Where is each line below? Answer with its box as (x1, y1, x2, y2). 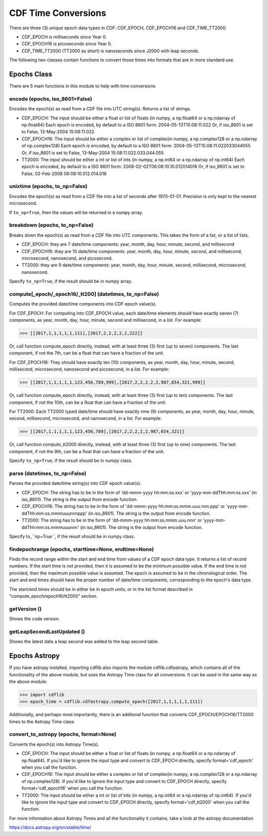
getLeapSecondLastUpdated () (9, 628, 85, 635)
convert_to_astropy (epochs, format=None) (9, 731, 117, 738)
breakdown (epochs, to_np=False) (9, 222, 94, 229)
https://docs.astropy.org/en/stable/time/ (9, 825, 91, 831)
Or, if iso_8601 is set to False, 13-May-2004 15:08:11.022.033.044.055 (21, 150, 164, 156)
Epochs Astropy (9, 651, 60, 660)
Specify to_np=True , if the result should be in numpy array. (9, 279, 133, 284)
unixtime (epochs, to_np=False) (9, 183, 88, 190)
